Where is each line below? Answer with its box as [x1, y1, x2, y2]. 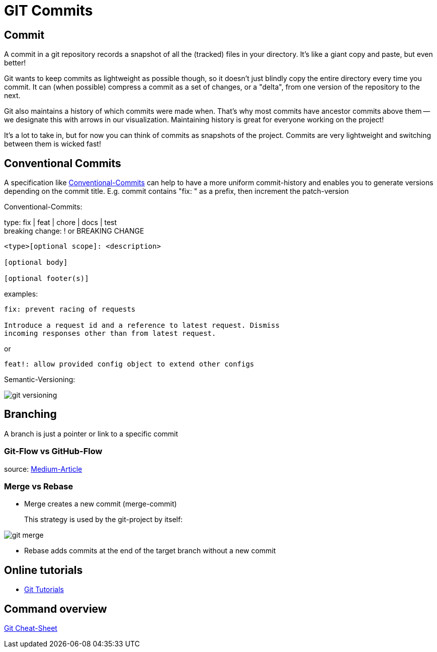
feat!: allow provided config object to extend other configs [4, 360, 254, 369]
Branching [4, 408, 57, 421]
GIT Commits [4, 2, 93, 19]
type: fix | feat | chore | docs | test [4, 218, 117, 227]
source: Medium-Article [4, 464, 82, 473]
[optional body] [4, 258, 68, 267]
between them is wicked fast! [4, 139, 101, 149]
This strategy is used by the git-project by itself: [24, 515, 183, 524]
